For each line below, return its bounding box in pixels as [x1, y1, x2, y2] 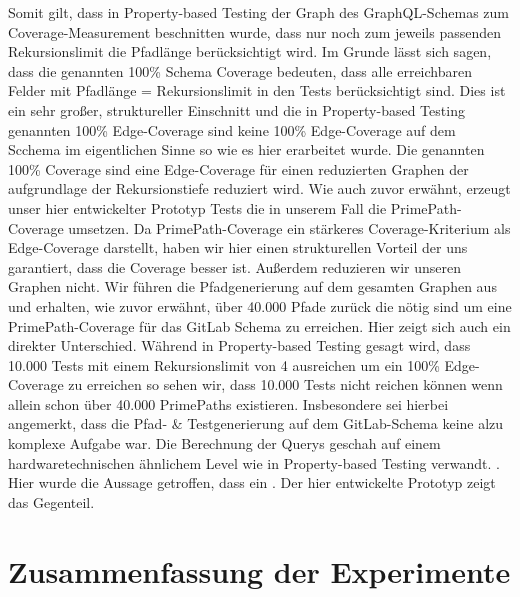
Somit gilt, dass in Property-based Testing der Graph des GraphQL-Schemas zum [8, 2, 509, 22]
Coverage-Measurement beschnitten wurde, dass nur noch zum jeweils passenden [8, 21, 501, 42]
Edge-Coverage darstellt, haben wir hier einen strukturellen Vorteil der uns [8, 237, 468, 258]
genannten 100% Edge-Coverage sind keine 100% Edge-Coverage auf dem [8, 119, 456, 140]
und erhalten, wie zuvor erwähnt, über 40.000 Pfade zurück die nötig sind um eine [8, 295, 512, 316]
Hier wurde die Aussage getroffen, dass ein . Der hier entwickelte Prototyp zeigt [8, 472, 496, 493]
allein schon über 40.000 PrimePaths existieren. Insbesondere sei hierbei [8, 393, 449, 414]
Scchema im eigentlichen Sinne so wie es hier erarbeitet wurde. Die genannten [8, 139, 485, 160]
